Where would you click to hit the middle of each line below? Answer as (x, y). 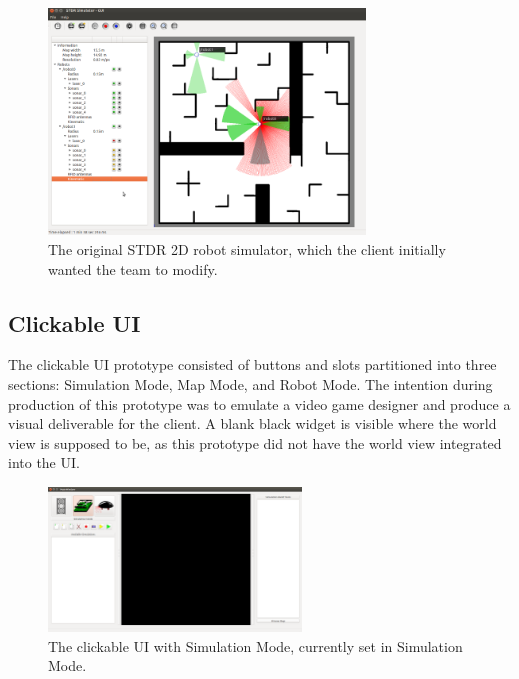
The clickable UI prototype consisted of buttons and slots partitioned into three (252, 364)
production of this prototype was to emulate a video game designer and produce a (259, 403)
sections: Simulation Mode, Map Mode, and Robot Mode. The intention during (250, 383)
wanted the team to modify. (133, 268)
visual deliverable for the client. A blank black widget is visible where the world (252, 423)
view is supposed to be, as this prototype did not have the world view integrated (255, 442)
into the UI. (44, 462)
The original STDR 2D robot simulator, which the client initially (247, 248)
